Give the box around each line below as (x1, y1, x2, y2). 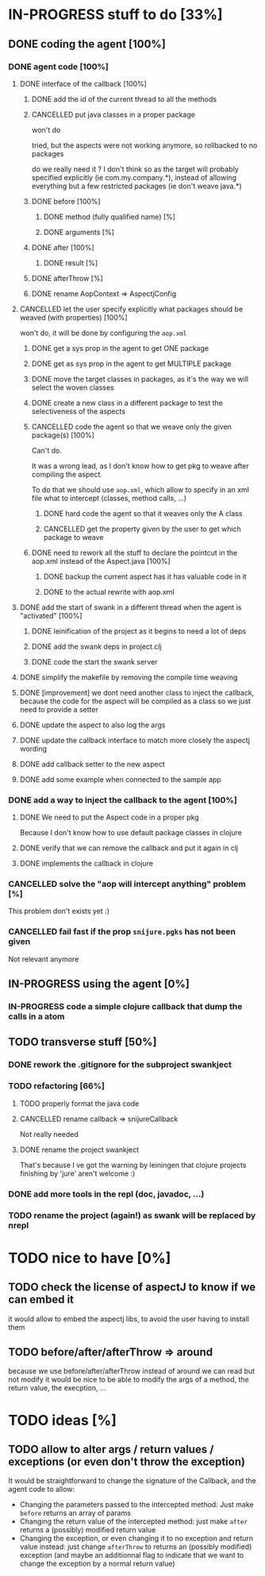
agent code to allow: (8, 1485, 75, 1494)
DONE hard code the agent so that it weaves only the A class (43, 508, 243, 518)
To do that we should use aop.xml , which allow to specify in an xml (31, 484, 250, 494)
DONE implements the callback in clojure (19, 859, 153, 869)
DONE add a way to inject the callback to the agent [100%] (8, 794, 238, 805)
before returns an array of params (19, 1509, 131, 1518)
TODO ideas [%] (8, 1411, 117, 1429)
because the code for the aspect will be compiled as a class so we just (19, 696, 252, 706)
